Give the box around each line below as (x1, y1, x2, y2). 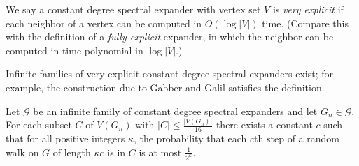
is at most (139, 144, 182, 159)
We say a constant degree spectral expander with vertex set (6, 2, 261, 16)
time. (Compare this (262, 15, 349, 30)
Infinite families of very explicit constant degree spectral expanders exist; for (6, 66, 334, 81)
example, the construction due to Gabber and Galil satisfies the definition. (6, 80, 325, 94)
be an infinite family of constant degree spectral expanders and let (33, 103, 318, 118)
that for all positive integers (6, 131, 125, 146)
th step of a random (254, 131, 339, 146)
